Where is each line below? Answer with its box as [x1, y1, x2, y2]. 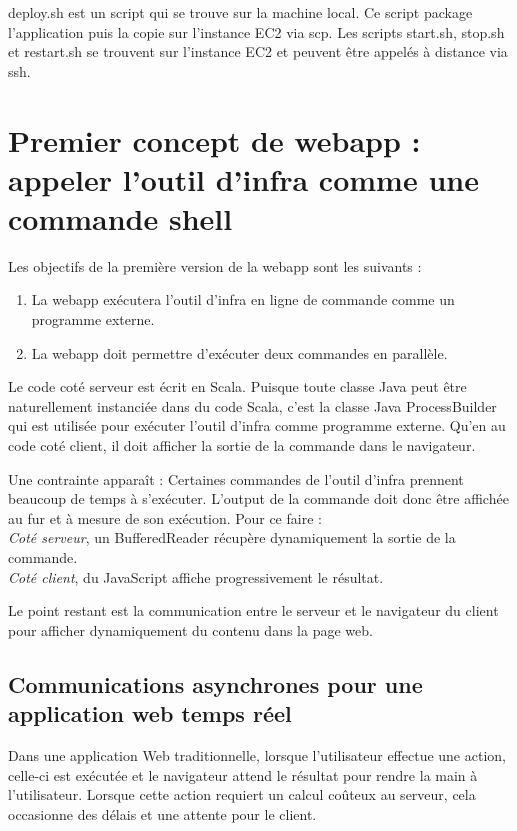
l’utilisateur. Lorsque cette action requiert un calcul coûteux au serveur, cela [8, 784, 476, 805]
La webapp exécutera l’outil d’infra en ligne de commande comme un [31, 289, 455, 310]
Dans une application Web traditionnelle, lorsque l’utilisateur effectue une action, [8, 744, 506, 765]
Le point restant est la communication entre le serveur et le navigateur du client [8, 600, 499, 621]
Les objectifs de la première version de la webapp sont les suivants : [8, 255, 422, 276]
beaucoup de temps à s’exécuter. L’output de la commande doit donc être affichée [8, 488, 509, 509]
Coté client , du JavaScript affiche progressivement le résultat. [8, 566, 384, 587]
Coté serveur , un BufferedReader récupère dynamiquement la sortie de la [8, 527, 456, 548]
